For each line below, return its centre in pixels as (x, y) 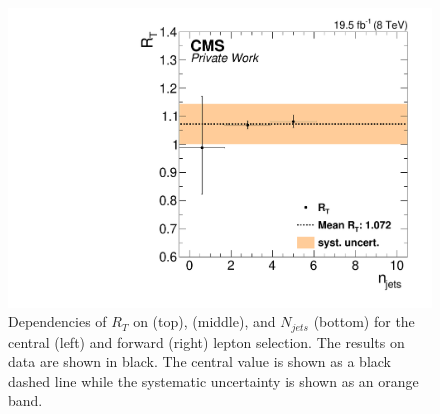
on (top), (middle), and (204, 321)
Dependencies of (57, 321)
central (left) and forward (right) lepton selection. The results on (206, 341)
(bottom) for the (364, 321)
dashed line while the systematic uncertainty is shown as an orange (213, 380)
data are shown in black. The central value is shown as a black (200, 361)
